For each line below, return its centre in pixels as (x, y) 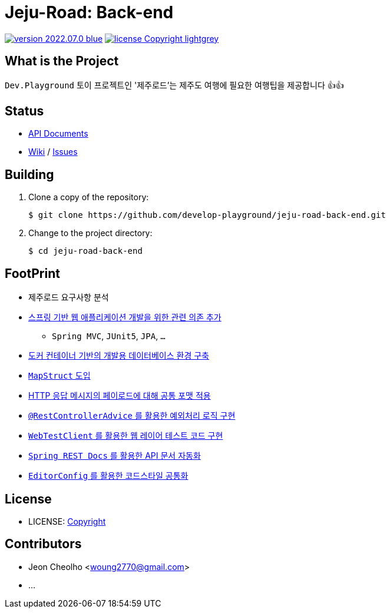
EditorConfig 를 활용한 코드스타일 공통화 (108, 476)
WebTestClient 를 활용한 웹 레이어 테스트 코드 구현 (126, 436)
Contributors (43, 544)
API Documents (58, 134)
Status (24, 111)
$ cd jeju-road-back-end (85, 251)
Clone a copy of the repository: (89, 197)
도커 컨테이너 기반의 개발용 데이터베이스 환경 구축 (119, 356)
